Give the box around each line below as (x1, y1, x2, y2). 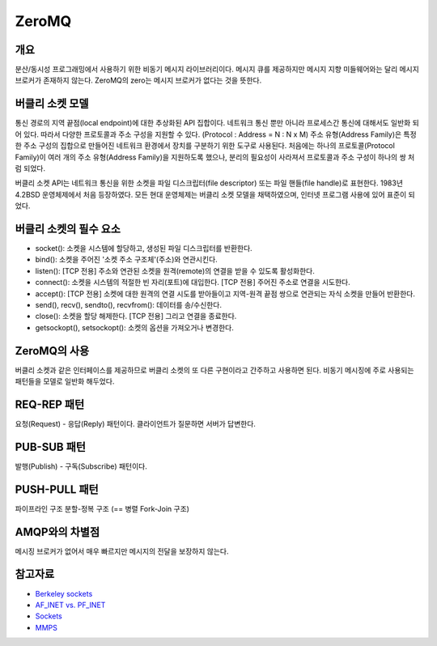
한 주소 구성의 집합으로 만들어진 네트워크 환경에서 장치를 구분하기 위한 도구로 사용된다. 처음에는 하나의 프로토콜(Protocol (15, 141, 396, 151)
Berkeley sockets (35, 589, 93, 598)
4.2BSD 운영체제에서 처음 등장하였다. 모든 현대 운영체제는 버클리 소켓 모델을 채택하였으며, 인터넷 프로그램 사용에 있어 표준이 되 (15, 189, 416, 199)
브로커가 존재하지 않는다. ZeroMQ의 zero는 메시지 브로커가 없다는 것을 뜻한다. (15, 75, 262, 85)
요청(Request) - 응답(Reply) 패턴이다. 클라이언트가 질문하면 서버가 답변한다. (15, 419, 257, 428)
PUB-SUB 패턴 (15, 440, 87, 453)
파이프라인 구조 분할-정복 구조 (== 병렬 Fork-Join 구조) (15, 504, 190, 513)
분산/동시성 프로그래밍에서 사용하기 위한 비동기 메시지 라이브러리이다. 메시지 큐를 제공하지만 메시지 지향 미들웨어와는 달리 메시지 (15, 65, 420, 74)
